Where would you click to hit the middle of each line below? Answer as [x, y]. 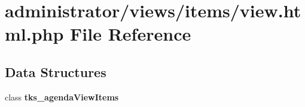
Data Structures [56, 71]
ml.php [34, 34]
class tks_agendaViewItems [62, 97]
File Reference [131, 34]
